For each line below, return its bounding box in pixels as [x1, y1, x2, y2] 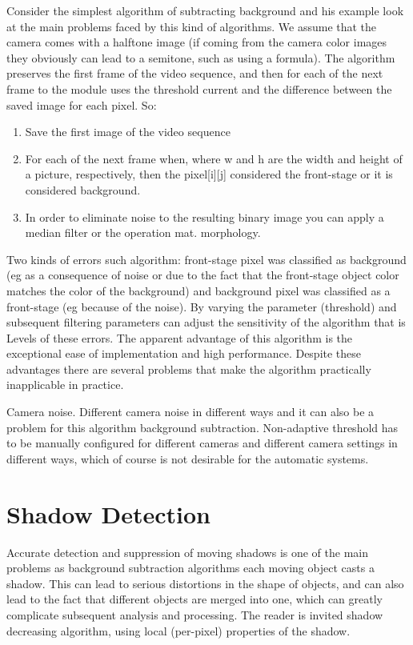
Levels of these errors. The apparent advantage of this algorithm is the [6, 329, 353, 346]
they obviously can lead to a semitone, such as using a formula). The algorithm [6, 49, 395, 66]
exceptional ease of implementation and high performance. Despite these [6, 345, 362, 362]
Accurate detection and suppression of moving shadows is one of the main [6, 543, 369, 560]
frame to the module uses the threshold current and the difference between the [6, 80, 392, 97]
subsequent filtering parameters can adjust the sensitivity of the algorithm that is [6, 314, 406, 331]
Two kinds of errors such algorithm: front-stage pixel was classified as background [6, 250, 407, 267]
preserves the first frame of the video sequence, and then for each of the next [6, 65, 383, 82]
